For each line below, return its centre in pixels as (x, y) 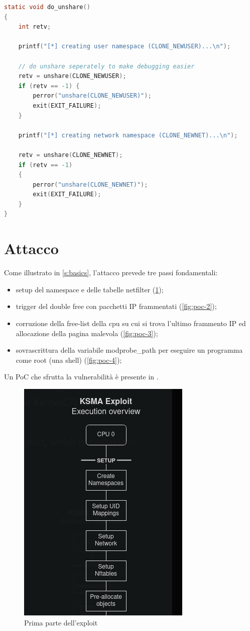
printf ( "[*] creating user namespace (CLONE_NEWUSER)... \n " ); (124, 47)
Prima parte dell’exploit (61, 622)
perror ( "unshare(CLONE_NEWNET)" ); (90, 184)
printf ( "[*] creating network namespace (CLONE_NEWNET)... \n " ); (128, 135)
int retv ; (35, 27)
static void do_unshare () (47, 7)
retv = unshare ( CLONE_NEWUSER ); (72, 76)
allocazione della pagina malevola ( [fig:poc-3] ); (87, 333)
